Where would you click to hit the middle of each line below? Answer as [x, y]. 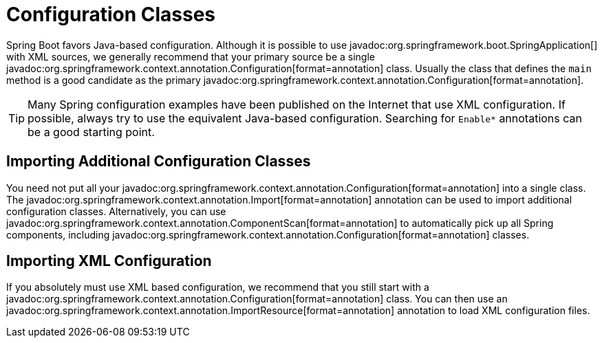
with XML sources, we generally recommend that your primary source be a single [191, 56]
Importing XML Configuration [109, 261]
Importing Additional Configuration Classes [159, 162]
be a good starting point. [91, 132]
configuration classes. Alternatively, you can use [116, 211]
